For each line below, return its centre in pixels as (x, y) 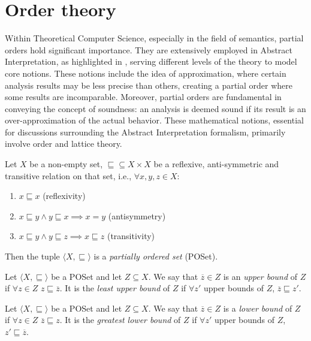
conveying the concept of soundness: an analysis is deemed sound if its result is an (155, 108)
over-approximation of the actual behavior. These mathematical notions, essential (154, 120)
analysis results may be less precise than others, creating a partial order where (149, 85)
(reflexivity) (64, 196)
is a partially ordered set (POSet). (156, 256)
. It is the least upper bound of (115, 288)
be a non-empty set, (66, 164)
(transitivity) (131, 236)
